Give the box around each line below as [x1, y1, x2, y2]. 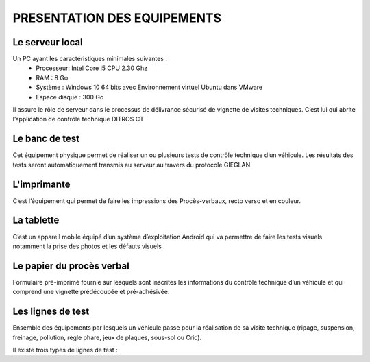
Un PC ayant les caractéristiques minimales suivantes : [12, 55, 168, 63]
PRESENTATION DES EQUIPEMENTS [12, 10, 222, 25]
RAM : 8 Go [36, 73, 69, 82]
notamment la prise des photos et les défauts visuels [12, 242, 162, 250]
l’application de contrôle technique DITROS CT [12, 115, 144, 123]
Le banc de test [12, 133, 80, 145]
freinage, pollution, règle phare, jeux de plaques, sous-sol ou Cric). [12, 333, 202, 341]
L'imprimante [12, 178, 71, 190]
